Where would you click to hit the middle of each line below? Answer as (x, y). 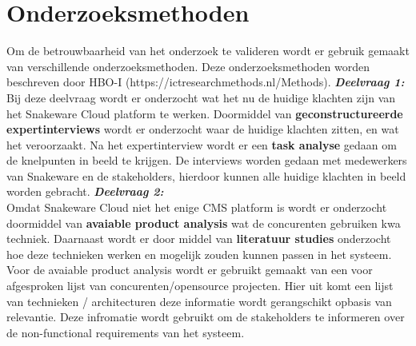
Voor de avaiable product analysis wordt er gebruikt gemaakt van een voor (190, 270)
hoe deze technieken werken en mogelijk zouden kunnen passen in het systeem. (199, 254)
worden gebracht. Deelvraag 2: (85, 191)
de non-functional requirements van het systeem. (126, 332)
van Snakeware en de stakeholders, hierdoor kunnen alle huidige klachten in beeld (206, 175)
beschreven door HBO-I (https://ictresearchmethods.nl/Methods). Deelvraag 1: (206, 82)
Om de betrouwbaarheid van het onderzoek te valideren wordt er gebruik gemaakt (208, 51)
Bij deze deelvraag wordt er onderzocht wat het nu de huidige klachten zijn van (201, 97)
